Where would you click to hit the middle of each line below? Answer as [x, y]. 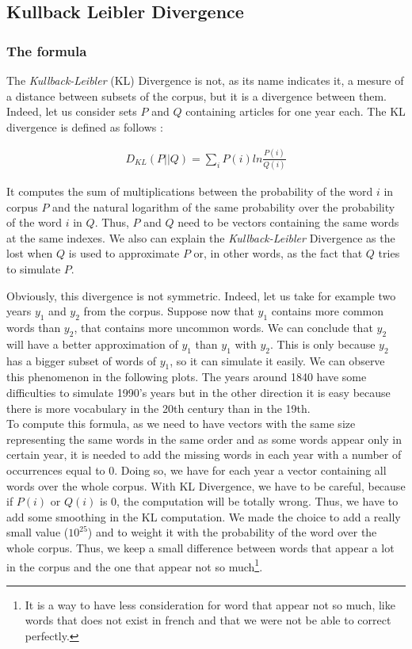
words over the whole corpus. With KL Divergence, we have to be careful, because [206, 485]
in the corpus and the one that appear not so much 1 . [135, 565]
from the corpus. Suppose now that [169, 311]
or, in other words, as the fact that [278, 253]
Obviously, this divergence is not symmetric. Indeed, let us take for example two [201, 295]
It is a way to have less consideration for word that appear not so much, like [210, 604]
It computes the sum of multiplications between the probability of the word [190, 191]
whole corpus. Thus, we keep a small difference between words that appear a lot [200, 547]
